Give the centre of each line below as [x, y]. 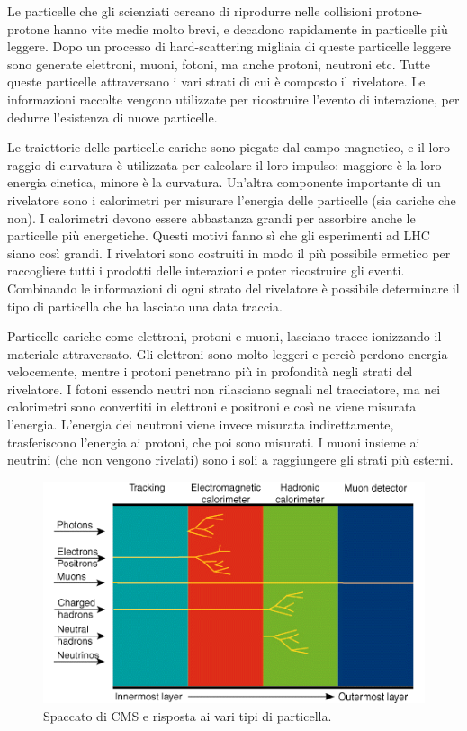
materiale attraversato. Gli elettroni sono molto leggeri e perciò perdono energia [228, 353]
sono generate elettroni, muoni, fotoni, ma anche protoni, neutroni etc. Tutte [219, 63]
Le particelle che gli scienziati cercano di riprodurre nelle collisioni [190, 11]
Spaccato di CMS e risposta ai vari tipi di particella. [188, 715]
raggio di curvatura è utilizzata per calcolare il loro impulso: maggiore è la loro [225, 164]
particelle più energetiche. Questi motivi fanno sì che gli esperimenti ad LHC [219, 235]
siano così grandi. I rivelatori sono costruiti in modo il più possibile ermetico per [229, 253]
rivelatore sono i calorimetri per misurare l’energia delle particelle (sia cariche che [232, 199]
